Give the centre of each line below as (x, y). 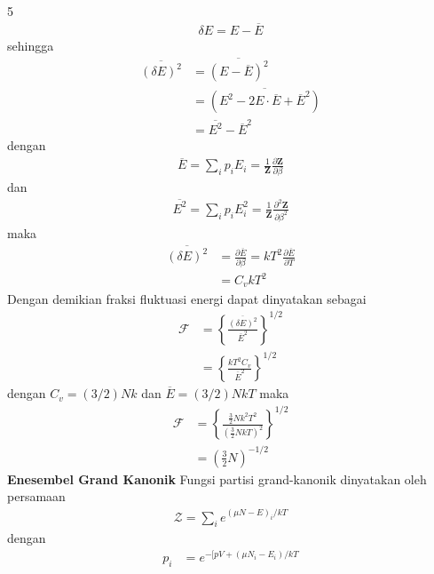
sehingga (31, 45)
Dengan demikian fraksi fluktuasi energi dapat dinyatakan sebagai (187, 298)
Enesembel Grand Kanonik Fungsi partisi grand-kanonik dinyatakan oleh (217, 478)
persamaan (36, 496)
